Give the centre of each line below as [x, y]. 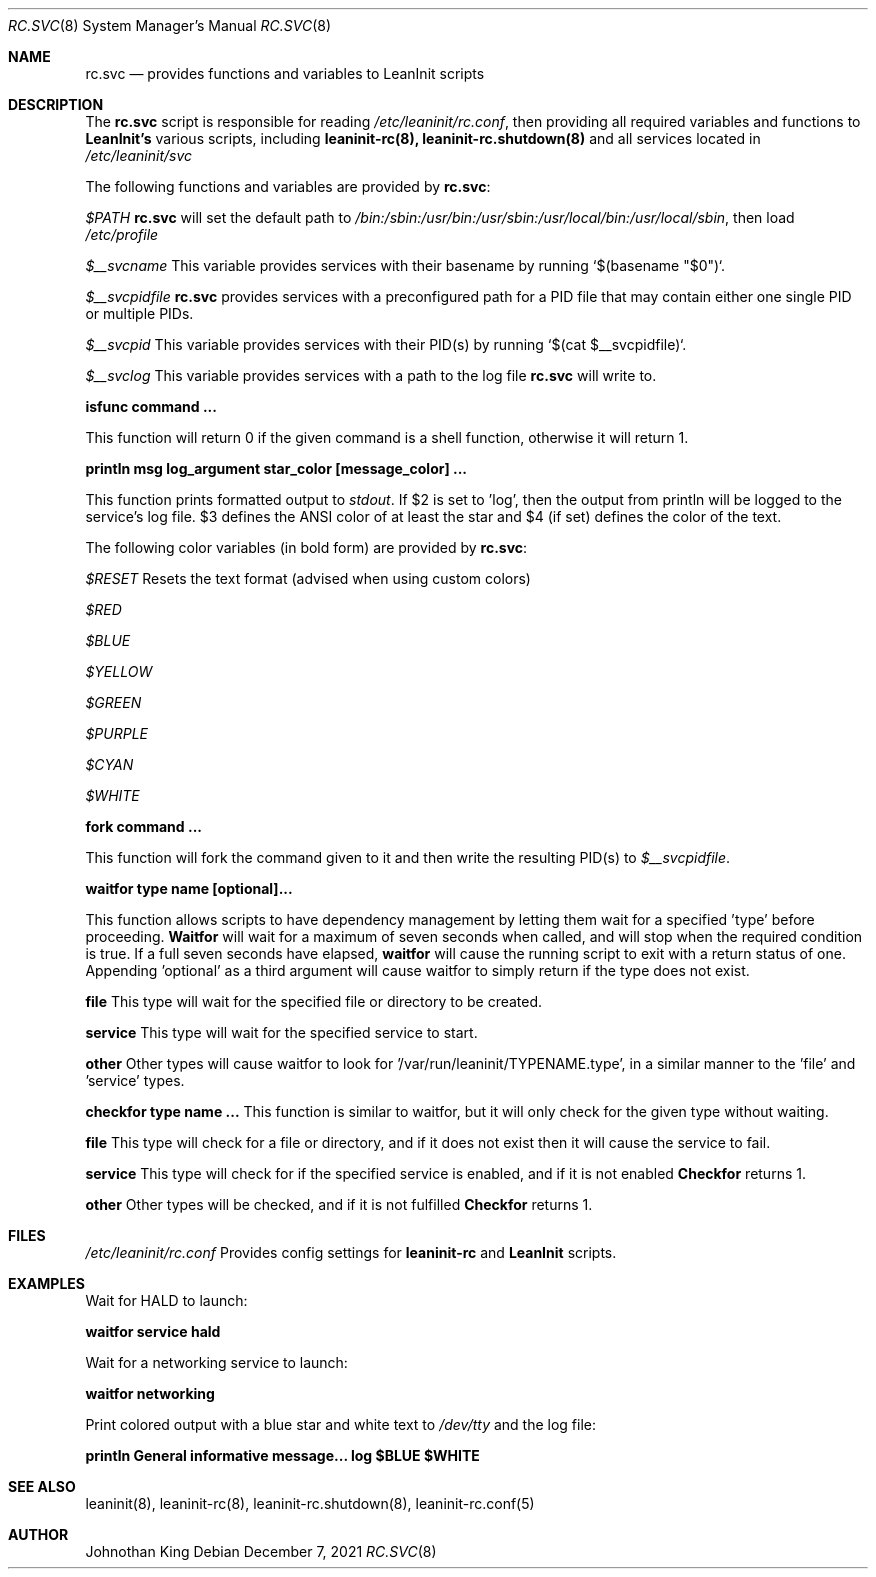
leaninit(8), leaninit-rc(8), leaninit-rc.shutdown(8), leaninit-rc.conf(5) [310, 1503]
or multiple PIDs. [139, 313]
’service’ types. [135, 1080]
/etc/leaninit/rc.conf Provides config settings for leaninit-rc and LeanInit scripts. [351, 1252]
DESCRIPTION [56, 104]
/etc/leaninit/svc [139, 155]
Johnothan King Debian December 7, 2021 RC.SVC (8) [261, 1551]
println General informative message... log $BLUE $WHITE [282, 1455]
